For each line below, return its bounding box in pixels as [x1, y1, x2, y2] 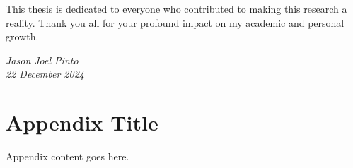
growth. [6, 29, 39, 44]
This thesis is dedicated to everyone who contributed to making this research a [6, 1, 347, 16]
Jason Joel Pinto [6, 52, 79, 67]
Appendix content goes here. [6, 149, 129, 164]
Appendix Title [6, 108, 158, 137]
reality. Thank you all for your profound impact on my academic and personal [6, 15, 345, 30]
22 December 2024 [6, 66, 84, 81]
